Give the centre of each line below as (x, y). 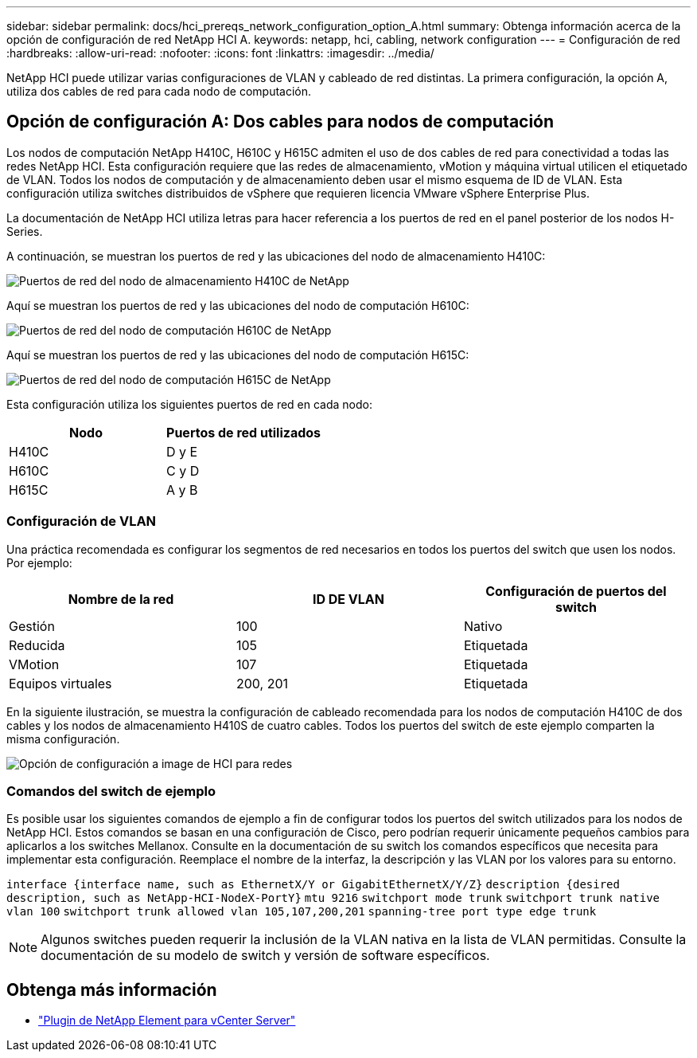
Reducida (37, 645)
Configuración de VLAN (82, 521)
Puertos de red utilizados (244, 432)
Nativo (483, 626)
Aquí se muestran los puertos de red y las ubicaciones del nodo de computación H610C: (238, 305)
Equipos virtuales (60, 683)
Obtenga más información (112, 989)
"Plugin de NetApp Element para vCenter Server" (167, 1021)
